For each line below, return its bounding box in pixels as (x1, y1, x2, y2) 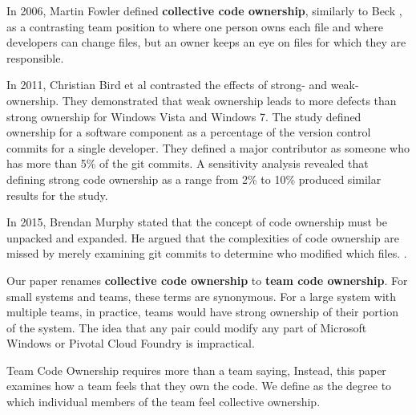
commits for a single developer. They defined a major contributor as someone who (6, 139, 410, 156)
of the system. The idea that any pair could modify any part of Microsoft (6, 319, 367, 336)
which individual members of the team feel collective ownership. (6, 393, 321, 410)
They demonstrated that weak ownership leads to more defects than (62, 92, 397, 108)
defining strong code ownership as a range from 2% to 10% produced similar (6, 170, 382, 187)
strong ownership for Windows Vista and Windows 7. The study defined (6, 108, 361, 124)
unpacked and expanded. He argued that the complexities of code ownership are (6, 229, 399, 246)
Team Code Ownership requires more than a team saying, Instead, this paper (6, 361, 386, 378)
